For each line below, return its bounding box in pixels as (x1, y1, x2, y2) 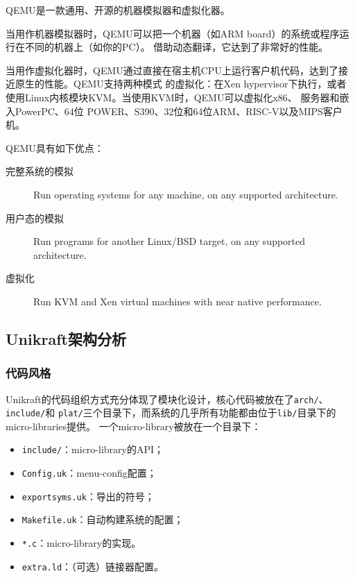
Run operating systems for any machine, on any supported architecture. (33, 187, 338, 201)
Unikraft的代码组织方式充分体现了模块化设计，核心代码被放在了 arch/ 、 (6, 391, 329, 406)
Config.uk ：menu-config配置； (21, 466, 157, 480)
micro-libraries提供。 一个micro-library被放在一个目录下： (6, 418, 261, 433)
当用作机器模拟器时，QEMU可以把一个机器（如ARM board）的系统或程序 (6, 26, 340, 40)
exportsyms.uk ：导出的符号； (21, 488, 155, 503)
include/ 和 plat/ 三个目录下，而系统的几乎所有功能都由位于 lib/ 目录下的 (6, 405, 336, 420)
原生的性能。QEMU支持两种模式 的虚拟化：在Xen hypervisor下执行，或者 (15, 76, 347, 91)
